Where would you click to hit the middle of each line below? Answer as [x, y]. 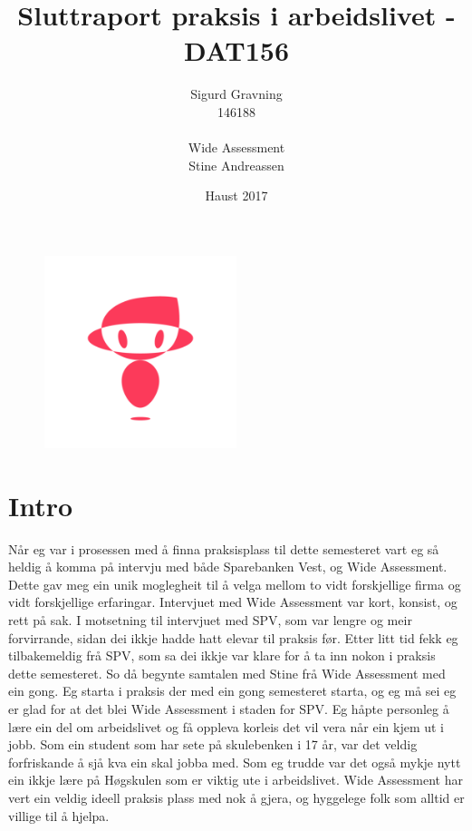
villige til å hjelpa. [59, 815]
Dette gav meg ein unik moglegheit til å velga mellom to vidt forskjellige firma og [235, 584]
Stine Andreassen [236, 165]
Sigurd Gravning [236, 94]
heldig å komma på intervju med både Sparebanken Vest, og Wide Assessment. [228, 567]
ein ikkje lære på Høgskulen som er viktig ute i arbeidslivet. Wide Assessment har [236, 780]
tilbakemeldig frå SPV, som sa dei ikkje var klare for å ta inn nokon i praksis [222, 655]
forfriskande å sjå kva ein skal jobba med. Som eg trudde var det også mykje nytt [235, 762]
